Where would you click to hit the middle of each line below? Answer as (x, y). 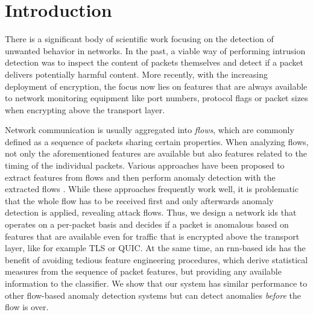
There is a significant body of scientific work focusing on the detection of (139, 39)
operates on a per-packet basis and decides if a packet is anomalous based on (147, 224)
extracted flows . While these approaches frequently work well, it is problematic (152, 189)
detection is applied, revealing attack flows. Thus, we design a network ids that (151, 212)
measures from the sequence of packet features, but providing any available (143, 271)
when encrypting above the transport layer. (85, 109)
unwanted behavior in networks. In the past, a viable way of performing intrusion (155, 50)
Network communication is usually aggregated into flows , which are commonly (150, 130)
